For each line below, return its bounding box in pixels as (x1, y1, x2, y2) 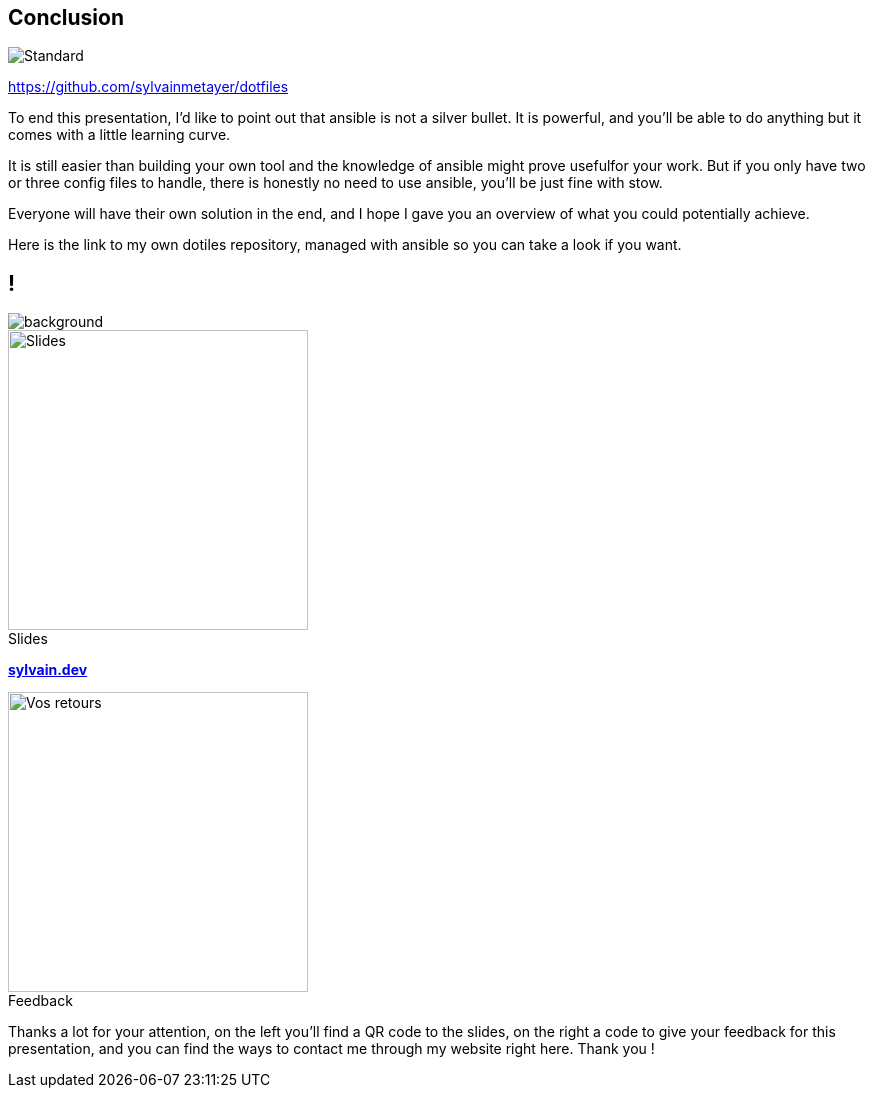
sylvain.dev (8, 661, 88, 679)
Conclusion (8, 5, 125, 30)
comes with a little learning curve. (8, 126, 231, 144)
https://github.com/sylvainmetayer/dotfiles (8, 78, 289, 96)
